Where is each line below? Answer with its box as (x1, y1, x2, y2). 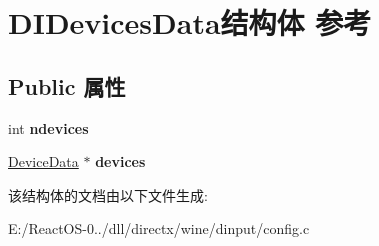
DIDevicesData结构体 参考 (8, 2, 372, 43)
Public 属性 (8, 70, 126, 101)
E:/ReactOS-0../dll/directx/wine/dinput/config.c (8, 218, 310, 239)
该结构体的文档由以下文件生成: (8, 184, 208, 205)
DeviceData (8, 151, 79, 172)
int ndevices (8, 117, 89, 138)
